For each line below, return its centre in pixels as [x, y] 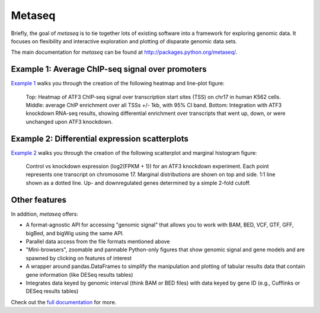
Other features [39, 199]
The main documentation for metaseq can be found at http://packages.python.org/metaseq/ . [124, 52]
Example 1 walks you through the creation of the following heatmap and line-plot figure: [118, 84]
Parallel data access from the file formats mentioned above [98, 241]
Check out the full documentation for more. [64, 302]
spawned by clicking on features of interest [79, 258]
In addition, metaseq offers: [44, 214]
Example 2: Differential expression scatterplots [100, 138]
